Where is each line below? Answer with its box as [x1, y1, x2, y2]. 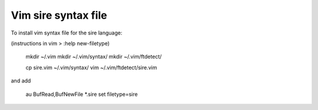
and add [11, 77, 31, 84]
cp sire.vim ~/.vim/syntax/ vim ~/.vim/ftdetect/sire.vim [25, 64, 157, 71]
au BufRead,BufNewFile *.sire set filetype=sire [25, 91, 138, 98]
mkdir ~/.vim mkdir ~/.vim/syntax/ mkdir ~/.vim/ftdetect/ [25, 53, 162, 60]
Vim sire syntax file [11, 9, 107, 22]
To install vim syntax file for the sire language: [11, 29, 122, 36]
